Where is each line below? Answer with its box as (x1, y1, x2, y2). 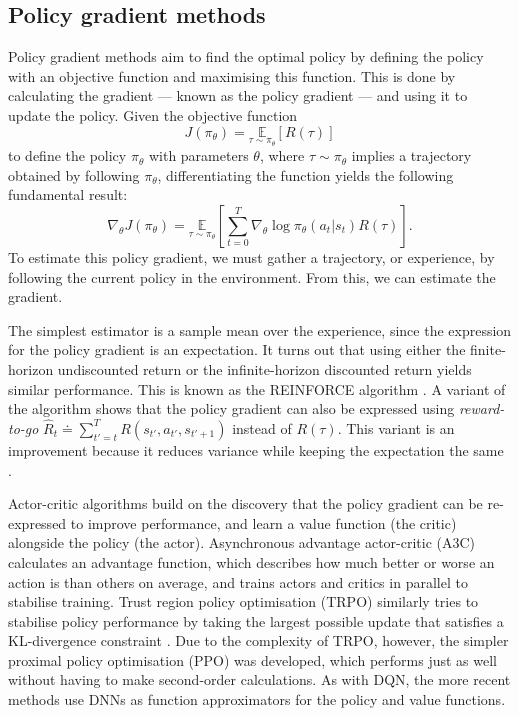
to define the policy (8, 145, 127, 166)
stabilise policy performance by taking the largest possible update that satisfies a (8, 610, 504, 631)
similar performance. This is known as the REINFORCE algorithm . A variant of (8, 378, 506, 399)
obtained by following (8, 164, 140, 185)
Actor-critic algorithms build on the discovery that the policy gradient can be (8, 493, 483, 514)
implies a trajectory (351, 145, 472, 166)
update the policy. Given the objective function (8, 104, 298, 125)
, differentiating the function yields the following (157, 164, 454, 185)
